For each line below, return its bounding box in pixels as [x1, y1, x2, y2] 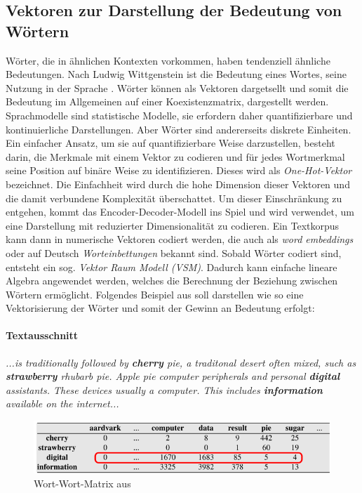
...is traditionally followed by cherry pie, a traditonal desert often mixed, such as [6, 355, 356, 369]
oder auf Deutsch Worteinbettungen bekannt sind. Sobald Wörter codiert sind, [6, 245, 342, 260]
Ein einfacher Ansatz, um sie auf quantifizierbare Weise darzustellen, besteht [6, 136, 335, 150]
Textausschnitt [6, 328, 79, 343]
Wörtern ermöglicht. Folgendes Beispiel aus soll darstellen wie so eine [6, 287, 304, 301]
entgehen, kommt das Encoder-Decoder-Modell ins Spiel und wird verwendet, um [6, 204, 354, 219]
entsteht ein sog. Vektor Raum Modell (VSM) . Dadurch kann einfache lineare [6, 259, 337, 274]
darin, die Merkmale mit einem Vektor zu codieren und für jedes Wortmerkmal [6, 149, 345, 164]
